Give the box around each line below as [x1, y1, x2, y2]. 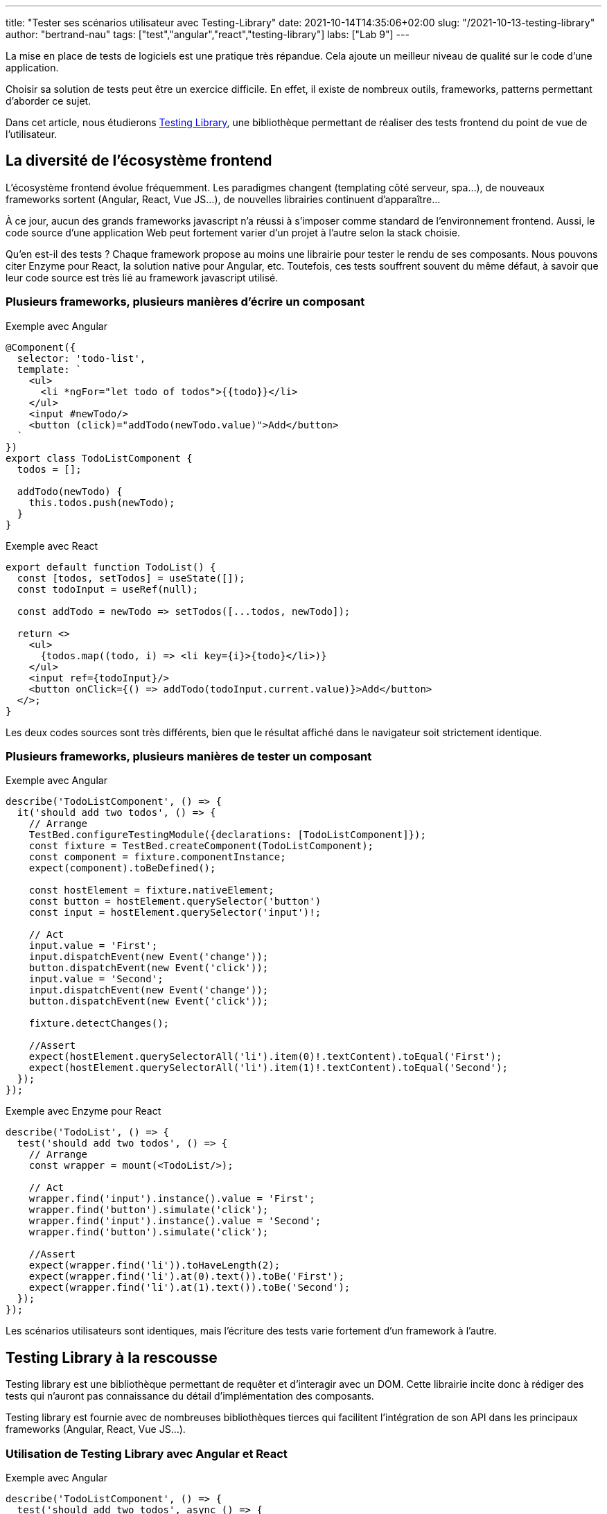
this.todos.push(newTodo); [28, 496, 175, 508]
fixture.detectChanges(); [28, 1018, 170, 1029]
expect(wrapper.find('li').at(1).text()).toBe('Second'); [28, 1282, 351, 1294]
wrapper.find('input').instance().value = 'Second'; [28, 1215, 322, 1227]
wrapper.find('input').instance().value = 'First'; [28, 1193, 315, 1205]
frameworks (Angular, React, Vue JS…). [6, 1423, 186, 1436]
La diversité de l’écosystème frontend [6, 152, 272, 170]
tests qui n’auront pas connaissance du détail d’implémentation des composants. [6, 1390, 374, 1402]
